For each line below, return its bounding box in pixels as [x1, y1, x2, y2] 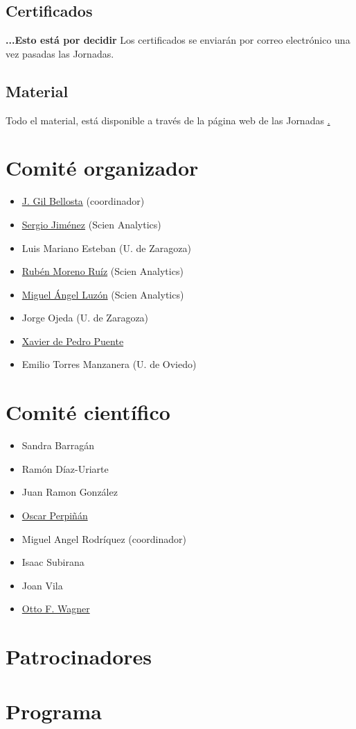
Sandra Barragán [21, 438, 94, 453]
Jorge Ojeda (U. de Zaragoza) [21, 310, 149, 325]
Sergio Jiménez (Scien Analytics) [21, 217, 161, 231]
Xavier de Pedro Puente [21, 333, 124, 348]
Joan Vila [21, 578, 63, 592]
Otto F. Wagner [21, 601, 90, 616]
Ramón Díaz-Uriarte [21, 461, 109, 476]
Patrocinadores [6, 642, 152, 671]
